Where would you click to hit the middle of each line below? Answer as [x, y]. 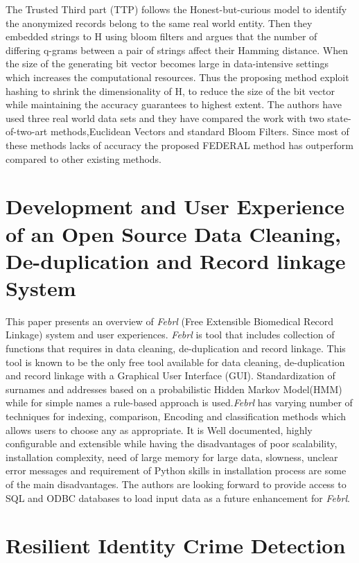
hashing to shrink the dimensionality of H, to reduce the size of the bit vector [170, 90]
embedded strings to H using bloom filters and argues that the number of [161, 36]
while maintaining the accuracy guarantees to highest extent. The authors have [174, 104]
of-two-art [27, 131]
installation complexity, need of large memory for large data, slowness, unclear [172, 457]
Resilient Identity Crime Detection [176, 545]
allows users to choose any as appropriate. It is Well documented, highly [159, 430]
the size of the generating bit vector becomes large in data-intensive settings [167, 63]
